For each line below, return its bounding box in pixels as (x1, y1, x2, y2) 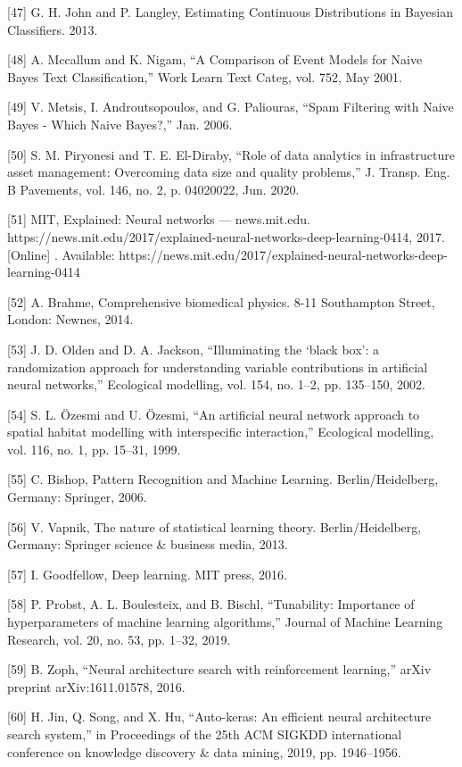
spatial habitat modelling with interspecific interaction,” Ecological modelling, (7, 422, 434, 441)
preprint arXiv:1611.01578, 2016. (7, 677, 186, 696)
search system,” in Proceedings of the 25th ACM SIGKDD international (7, 725, 402, 743)
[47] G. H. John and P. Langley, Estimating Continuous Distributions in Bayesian (7, 3, 453, 21)
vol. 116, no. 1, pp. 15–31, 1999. (7, 439, 181, 458)
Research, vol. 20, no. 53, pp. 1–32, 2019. (7, 629, 231, 648)
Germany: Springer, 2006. (7, 488, 147, 506)
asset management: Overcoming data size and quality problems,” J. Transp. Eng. (7, 163, 450, 181)
